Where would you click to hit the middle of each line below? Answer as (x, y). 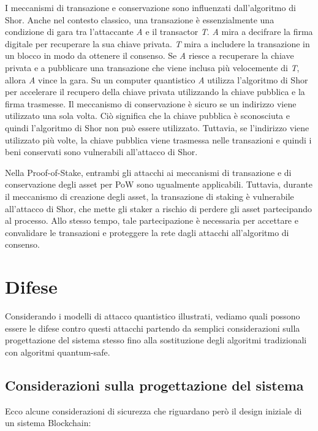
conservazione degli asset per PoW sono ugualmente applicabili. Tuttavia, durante (159, 184)
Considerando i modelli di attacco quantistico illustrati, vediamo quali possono (153, 316)
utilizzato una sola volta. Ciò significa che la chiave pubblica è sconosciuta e (147, 116)
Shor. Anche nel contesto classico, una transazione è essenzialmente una (140, 19)
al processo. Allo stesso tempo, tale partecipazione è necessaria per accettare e (152, 220)
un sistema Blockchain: (48, 423)
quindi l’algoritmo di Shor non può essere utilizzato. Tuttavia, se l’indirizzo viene (157, 127)
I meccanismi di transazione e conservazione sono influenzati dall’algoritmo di (150, 7)
